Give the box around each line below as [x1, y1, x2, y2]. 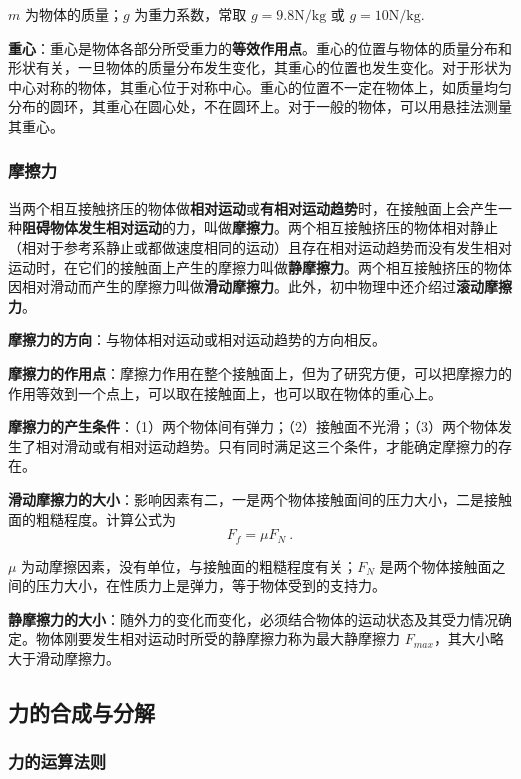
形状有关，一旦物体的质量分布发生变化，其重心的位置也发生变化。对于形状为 [8, 57, 512, 78]
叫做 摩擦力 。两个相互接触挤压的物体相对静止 [203, 217, 498, 238]
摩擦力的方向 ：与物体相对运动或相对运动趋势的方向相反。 [8, 329, 386, 350]
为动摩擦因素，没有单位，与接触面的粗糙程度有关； [21, 555, 358, 576]
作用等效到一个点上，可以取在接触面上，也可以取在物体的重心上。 [8, 382, 442, 403]
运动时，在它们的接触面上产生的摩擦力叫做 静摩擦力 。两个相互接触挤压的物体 [8, 256, 512, 277]
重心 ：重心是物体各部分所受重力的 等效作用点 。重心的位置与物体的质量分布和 [8, 37, 512, 58]
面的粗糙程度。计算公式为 [8, 508, 176, 529]
